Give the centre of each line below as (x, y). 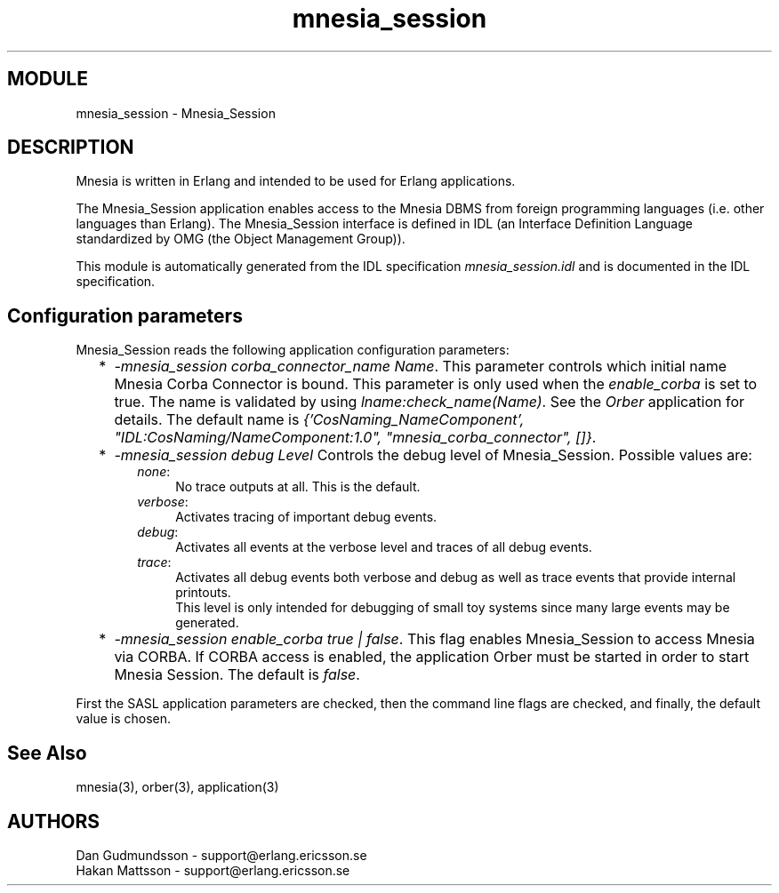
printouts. (203, 593)
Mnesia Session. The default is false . (237, 675)
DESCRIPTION (71, 148)
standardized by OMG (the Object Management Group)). (241, 239)
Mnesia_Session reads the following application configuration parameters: (293, 350)
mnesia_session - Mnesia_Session (176, 113)
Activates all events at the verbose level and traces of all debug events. (384, 547)
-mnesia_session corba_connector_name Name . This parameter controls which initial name (421, 367)
